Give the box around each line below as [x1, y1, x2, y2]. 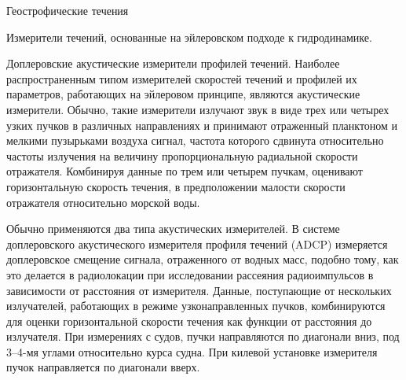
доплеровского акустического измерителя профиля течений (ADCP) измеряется [6, 235, 388, 252]
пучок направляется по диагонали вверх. [6, 359, 200, 375]
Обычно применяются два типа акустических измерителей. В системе [6, 220, 340, 237]
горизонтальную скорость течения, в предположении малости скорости [6, 178, 346, 194]
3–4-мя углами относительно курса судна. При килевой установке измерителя [6, 343, 378, 360]
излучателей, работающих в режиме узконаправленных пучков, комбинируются [6, 297, 386, 314]
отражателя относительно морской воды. [6, 194, 200, 210]
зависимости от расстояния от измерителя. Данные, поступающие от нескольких [6, 282, 392, 298]
